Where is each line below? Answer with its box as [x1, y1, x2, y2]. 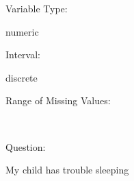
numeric [5, 24, 39, 38]
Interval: [5, 47, 40, 62]
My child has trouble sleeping [5, 162, 129, 177]
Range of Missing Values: [5, 93, 111, 108]
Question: [5, 139, 46, 154]
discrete [5, 70, 38, 84]
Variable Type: [5, 1, 68, 15]
